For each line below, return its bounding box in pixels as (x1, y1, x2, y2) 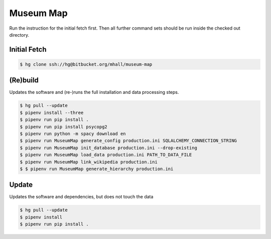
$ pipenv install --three (20, 109, 84, 115)
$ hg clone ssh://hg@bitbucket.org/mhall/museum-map (20, 61, 153, 67)
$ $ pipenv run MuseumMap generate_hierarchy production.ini (20, 166, 174, 172)
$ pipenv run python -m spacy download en (20, 131, 126, 137)
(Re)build (9, 76, 39, 85)
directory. (9, 32, 30, 38)
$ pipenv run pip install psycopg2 (20, 124, 107, 130)
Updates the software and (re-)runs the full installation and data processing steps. (9, 89, 179, 95)
